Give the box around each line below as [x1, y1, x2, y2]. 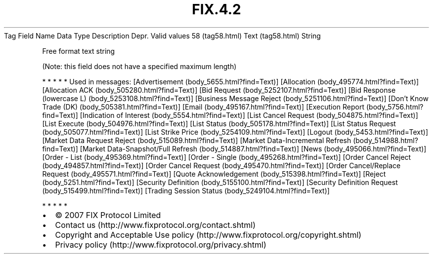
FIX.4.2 [192, 1, 241, 18]
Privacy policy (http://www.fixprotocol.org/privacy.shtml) [55, 239, 266, 250]
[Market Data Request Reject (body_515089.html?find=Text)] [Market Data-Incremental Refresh [42, 136, 351, 145]
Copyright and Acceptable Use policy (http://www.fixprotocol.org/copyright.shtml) [55, 229, 362, 240]
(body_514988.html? [353, 136, 418, 145]
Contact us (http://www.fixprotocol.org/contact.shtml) [55, 220, 256, 230]
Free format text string [42, 46, 115, 55]
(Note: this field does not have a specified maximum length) [42, 62, 237, 71]
